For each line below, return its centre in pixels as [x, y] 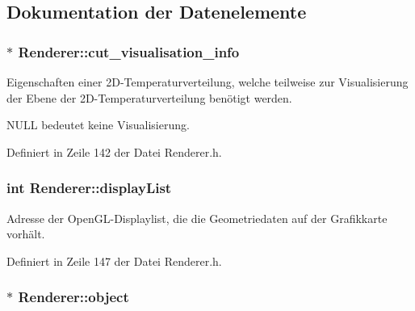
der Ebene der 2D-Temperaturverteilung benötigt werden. [149, 97]
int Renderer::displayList [89, 188]
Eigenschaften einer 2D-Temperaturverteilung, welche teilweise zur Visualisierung [207, 82]
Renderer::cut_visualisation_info [129, 51]
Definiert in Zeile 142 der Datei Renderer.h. [114, 151]
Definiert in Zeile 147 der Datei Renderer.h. [114, 261]
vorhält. [26, 234]
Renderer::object [73, 297]
